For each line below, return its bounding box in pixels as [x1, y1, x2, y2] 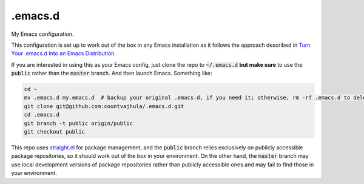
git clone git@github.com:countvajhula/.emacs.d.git [24, 103, 184, 109]
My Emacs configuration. [11, 30, 74, 38]
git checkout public [24, 128, 85, 135]
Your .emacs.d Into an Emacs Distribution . [11, 50, 116, 57]
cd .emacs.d [24, 111, 60, 118]
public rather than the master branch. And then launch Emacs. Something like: [11, 70, 212, 77]
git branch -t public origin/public [24, 120, 133, 127]
